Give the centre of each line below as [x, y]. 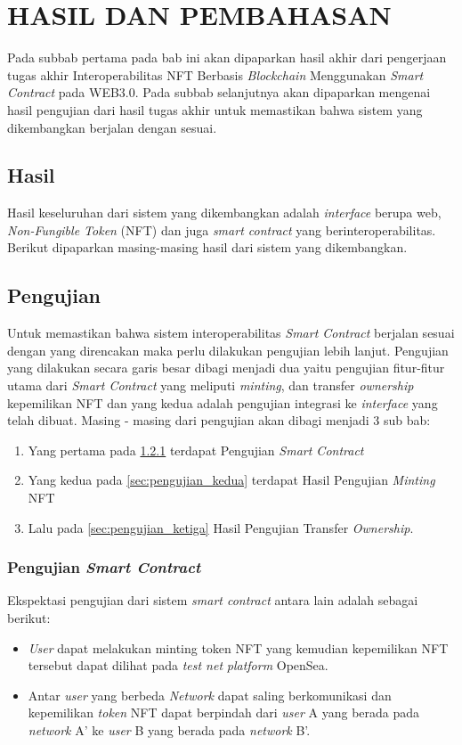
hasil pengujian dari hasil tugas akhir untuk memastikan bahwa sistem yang [215, 109]
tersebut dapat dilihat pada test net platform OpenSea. [178, 665]
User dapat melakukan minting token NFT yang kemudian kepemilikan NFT [238, 647]
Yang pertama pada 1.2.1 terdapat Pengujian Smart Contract [196, 450]
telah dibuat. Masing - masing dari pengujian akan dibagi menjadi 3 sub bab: [219, 420]
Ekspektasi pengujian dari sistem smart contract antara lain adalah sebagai [213, 600]
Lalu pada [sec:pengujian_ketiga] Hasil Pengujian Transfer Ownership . [221, 527]
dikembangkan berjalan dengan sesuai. [112, 127]
